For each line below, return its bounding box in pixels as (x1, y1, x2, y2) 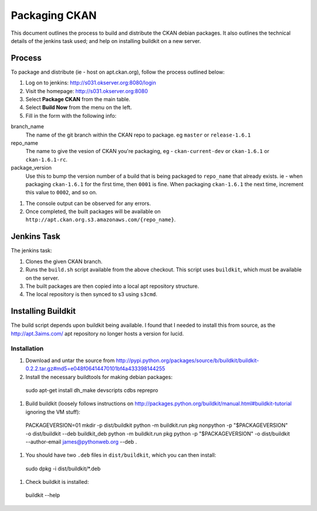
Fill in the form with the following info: (25, 112, 117, 119)
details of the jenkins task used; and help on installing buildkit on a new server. (11, 37, 201, 44)
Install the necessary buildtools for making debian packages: (25, 373, 173, 380)
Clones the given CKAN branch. (25, 258, 103, 265)
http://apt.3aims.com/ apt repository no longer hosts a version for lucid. (11, 330, 184, 337)
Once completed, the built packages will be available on (25, 208, 161, 215)
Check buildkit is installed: (25, 479, 89, 486)
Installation (11, 344, 44, 353)
